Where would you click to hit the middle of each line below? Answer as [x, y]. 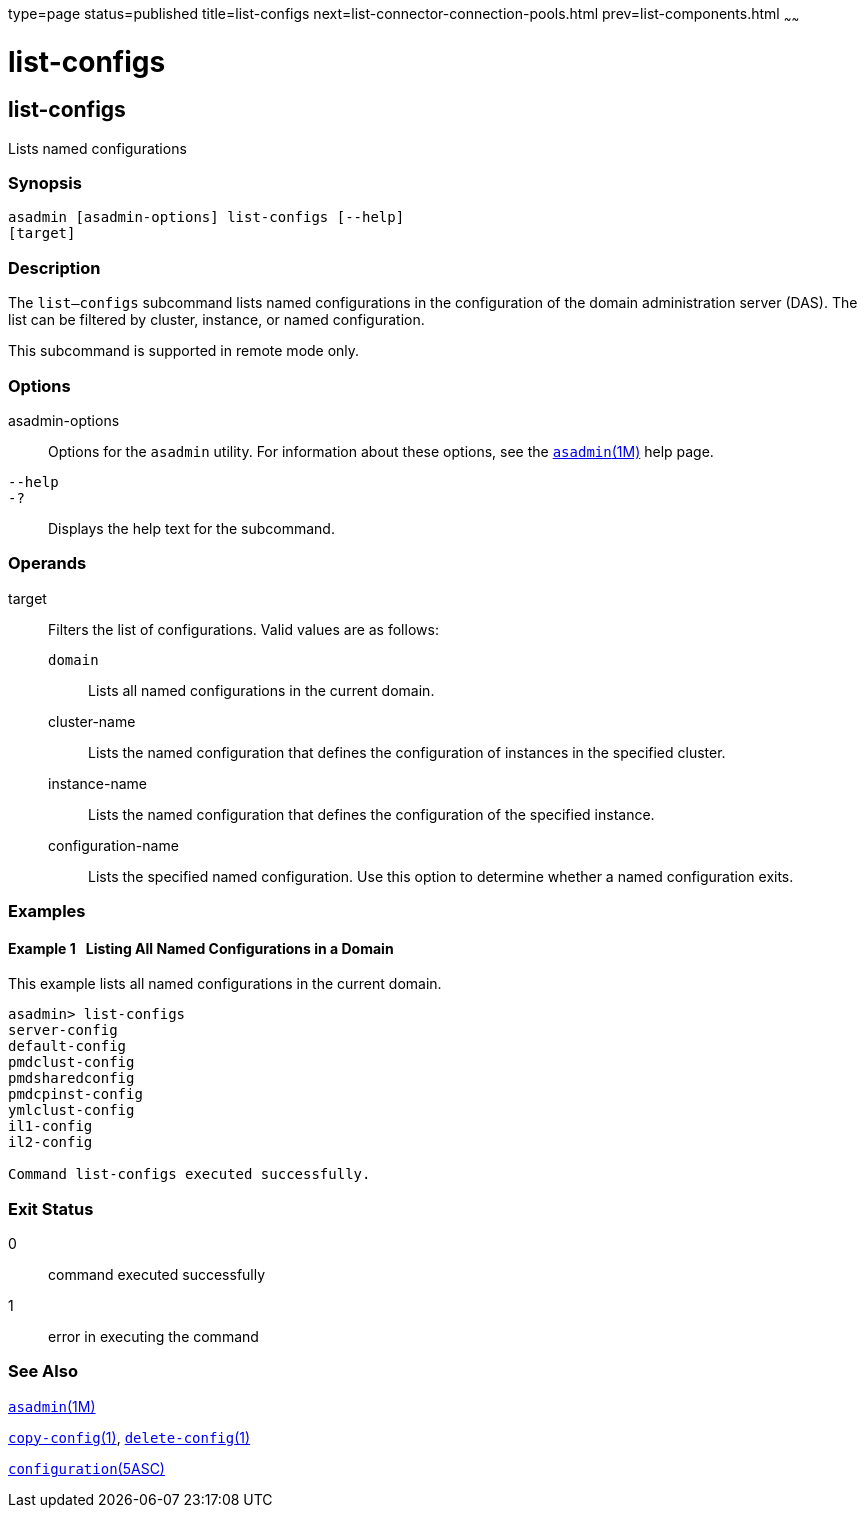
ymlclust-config [71, 1110]
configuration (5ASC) [86, 1468]
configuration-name [113, 845]
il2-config [50, 1142]
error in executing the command [153, 1337]
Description [54, 267]
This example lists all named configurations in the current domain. [225, 984]
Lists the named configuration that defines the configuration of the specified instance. [371, 814]
